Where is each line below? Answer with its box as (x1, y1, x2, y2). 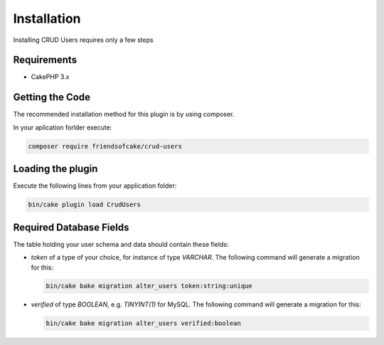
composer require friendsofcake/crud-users (28, 142, 183, 150)
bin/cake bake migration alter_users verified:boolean (46, 319, 241, 327)
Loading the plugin (13, 163, 98, 175)
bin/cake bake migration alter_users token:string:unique (46, 282, 252, 290)
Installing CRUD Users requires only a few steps (13, 36, 154, 44)
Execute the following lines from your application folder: (13, 181, 177, 190)
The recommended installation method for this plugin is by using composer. (13, 110, 235, 119)
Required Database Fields (13, 221, 129, 233)
